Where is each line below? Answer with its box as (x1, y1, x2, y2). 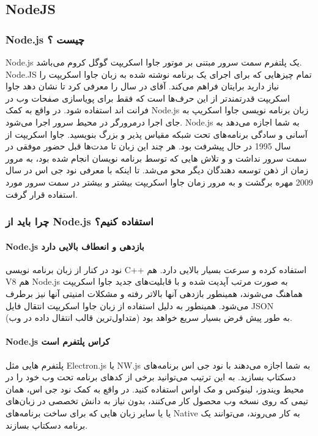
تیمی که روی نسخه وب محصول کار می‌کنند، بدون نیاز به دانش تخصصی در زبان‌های (6, 394, 308, 407)
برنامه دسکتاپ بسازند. (6, 418, 88, 431)
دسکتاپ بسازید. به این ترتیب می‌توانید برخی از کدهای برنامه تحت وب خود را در (6, 370, 296, 383)
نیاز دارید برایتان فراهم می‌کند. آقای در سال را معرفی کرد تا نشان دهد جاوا (6, 80, 279, 92)
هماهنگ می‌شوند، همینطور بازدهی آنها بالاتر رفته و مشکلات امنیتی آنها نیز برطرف (6, 287, 303, 299)
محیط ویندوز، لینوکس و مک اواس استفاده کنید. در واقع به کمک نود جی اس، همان (6, 382, 304, 395)
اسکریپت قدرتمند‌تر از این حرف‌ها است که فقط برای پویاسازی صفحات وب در (6, 91, 290, 104)
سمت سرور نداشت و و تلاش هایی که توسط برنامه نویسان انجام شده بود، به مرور (6, 151, 307, 164)
